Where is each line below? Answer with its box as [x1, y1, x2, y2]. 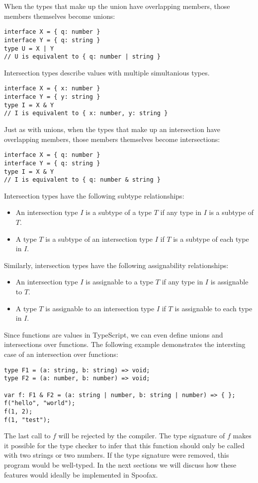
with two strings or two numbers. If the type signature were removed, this [4, 450, 229, 460]
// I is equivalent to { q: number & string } [4, 176, 161, 184]
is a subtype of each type [173, 233, 249, 244]
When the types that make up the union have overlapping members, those [4, 1, 230, 11]
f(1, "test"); [4, 416, 51, 423]
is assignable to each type [174, 303, 253, 313]
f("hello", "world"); [4, 400, 76, 407]
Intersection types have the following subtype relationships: [4, 190, 184, 201]
